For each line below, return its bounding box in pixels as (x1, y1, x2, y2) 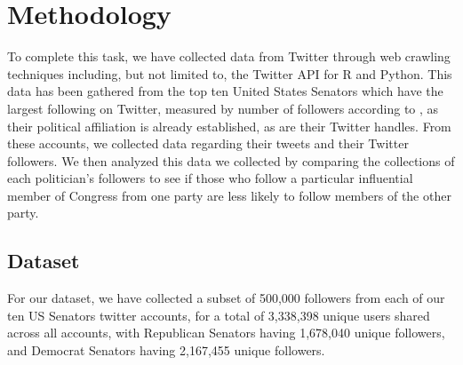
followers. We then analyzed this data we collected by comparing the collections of (7, 151, 455, 170)
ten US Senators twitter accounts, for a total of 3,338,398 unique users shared (7, 305, 430, 324)
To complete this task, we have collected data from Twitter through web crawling (7, 47, 451, 66)
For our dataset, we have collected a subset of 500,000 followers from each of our (7, 289, 445, 307)
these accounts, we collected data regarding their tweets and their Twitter (7, 134, 409, 153)
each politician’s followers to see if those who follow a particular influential (7, 169, 413, 187)
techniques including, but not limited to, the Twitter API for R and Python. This (7, 64, 452, 83)
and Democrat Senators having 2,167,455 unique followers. (7, 341, 325, 360)
